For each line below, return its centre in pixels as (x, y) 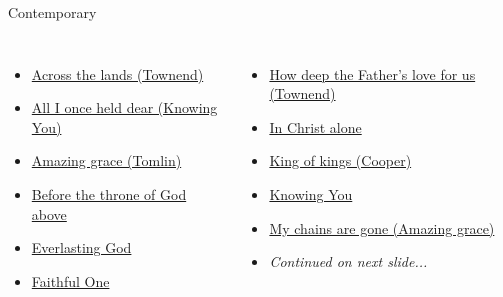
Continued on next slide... (348, 261)
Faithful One (70, 280)
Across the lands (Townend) (117, 73)
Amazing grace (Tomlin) (106, 160)
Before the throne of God (109, 193)
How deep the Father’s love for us (372, 73)
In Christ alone (315, 126)
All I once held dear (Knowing (124, 107)
